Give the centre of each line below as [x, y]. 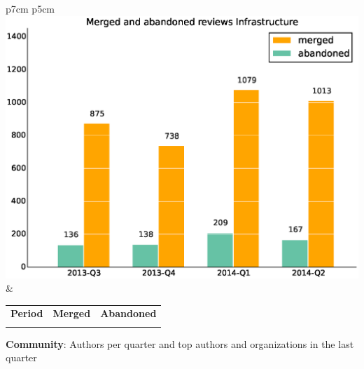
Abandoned [128, 313]
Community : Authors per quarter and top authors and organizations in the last [180, 343]
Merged [72, 313]
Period [27, 313]
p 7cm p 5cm [30, 8]
